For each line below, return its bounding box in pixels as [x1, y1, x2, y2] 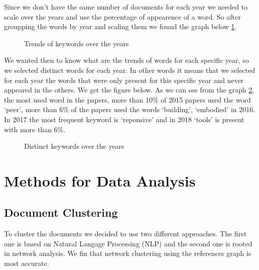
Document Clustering [4, 205, 118, 220]
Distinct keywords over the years [24, 141, 124, 151]
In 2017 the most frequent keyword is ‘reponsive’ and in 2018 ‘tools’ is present [4, 114, 244, 124]
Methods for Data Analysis [4, 170, 196, 191]
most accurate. [4, 258, 49, 268]
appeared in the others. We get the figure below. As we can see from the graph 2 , [4, 84, 254, 95]
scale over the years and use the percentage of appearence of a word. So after [4, 11, 241, 22]
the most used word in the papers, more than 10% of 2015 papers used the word [4, 94, 251, 105]
